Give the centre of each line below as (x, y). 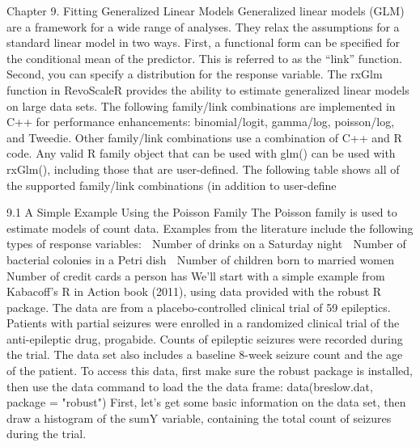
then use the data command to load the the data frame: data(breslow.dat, (190, 386)
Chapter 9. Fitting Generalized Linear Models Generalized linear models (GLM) (206, 11)
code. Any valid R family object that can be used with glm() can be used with (201, 153)
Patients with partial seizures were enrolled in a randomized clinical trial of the (203, 323)
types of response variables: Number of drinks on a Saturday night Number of (206, 244)
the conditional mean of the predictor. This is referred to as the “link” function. (204, 58)
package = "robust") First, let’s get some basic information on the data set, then (206, 402)
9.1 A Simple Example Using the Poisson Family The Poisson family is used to (202, 212)
